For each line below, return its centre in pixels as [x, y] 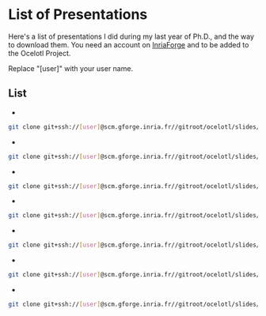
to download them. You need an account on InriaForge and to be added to [129, 44]
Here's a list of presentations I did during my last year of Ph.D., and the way [131, 36]
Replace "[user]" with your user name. [70, 68]
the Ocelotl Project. [40, 53]
